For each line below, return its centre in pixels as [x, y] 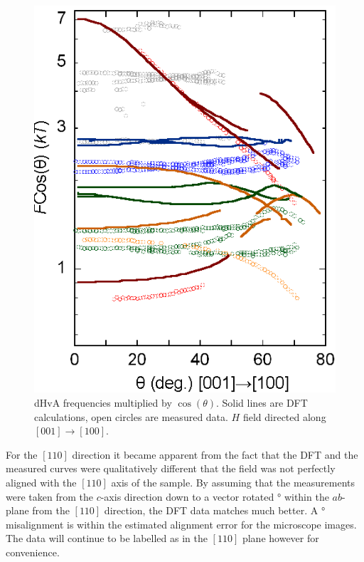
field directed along [284, 416]
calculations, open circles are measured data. [131, 416]
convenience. [33, 552]
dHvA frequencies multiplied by [103, 402]
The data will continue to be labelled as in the [107, 538]
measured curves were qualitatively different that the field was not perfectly [171, 468]
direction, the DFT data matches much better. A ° [215, 510]
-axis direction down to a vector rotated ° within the [215, 496]
